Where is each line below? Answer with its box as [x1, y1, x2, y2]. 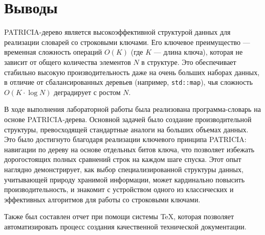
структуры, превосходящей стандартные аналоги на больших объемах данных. [4, 124, 249, 134]
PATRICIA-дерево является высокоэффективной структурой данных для [4, 27, 231, 37]
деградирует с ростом [54, 86, 121, 97]
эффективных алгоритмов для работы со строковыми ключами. [4, 194, 201, 204]
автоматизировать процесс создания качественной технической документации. [4, 221, 247, 231]
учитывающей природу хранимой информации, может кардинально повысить [4, 174, 245, 184]
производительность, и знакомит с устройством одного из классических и [4, 184, 234, 195]
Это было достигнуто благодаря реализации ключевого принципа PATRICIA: [4, 134, 247, 145]
